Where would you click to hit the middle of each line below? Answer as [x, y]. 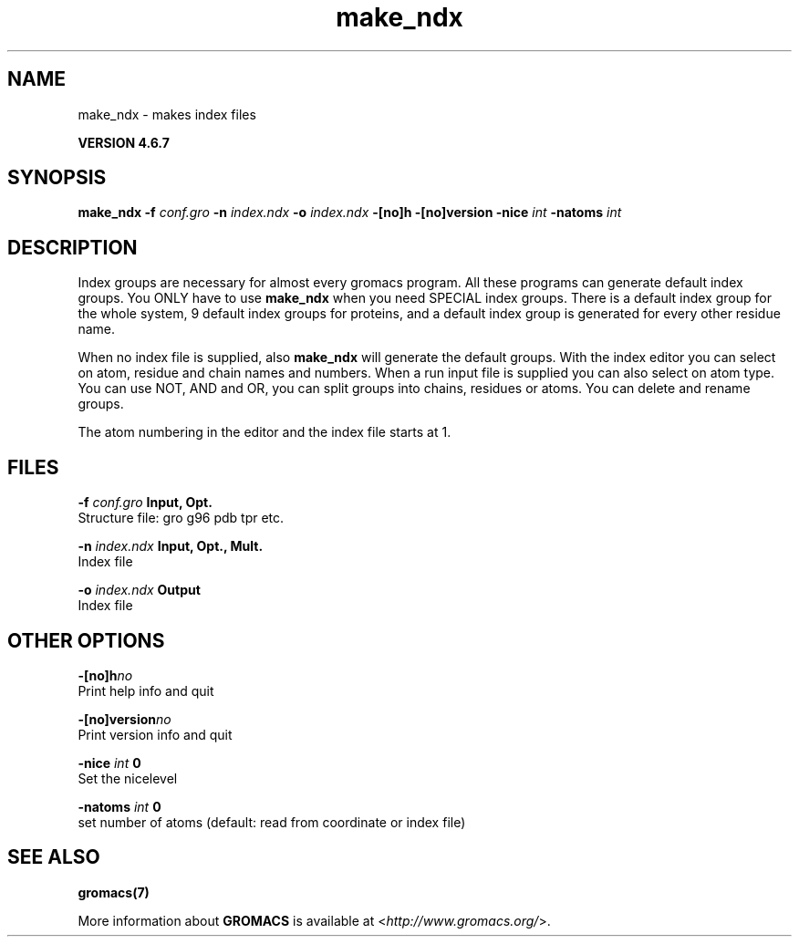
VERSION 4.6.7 [124, 142]
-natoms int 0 [119, 806]
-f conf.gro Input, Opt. [145, 503]
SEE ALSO [54, 857]
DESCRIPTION [73, 247]
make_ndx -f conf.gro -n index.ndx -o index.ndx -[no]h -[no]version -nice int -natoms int [350, 213]
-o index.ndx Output [139, 590]
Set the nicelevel [128, 778]
